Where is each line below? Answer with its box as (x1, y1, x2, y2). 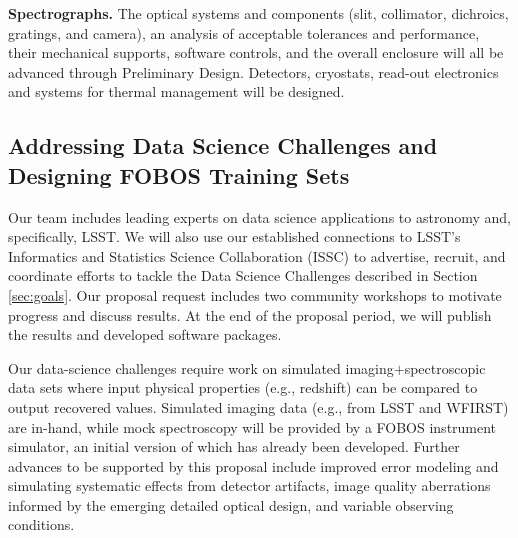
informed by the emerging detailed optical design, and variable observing (8, 494, 454, 515)
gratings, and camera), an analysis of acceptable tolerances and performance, (8, 22, 480, 43)
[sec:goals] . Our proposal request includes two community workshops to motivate (8, 284, 502, 305)
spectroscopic (404, 357, 486, 378)
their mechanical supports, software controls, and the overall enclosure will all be (8, 42, 504, 63)
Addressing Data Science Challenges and (8, 130, 438, 161)
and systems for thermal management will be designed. (8, 81, 345, 102)
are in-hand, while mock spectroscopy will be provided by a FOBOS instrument (8, 416, 497, 437)
